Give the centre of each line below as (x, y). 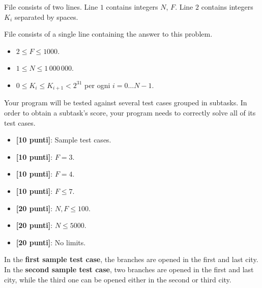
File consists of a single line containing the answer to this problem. (108, 34)
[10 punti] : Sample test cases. (64, 140)
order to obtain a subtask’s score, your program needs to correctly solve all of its (130, 113)
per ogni (97, 85)
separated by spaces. (46, 17)
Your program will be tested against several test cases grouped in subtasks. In (126, 103)
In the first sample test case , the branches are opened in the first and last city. (131, 259)
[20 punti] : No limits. (51, 242)
